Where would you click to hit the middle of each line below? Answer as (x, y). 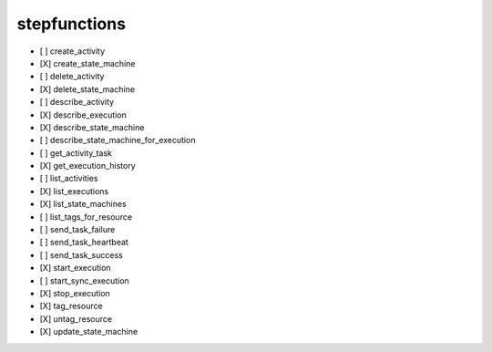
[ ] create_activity (72, 51)
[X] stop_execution (75, 293)
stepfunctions (72, 24)
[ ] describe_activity (77, 102)
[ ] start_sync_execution (84, 280)
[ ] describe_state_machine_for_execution (118, 140)
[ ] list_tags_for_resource (86, 217)
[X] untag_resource (76, 318)
